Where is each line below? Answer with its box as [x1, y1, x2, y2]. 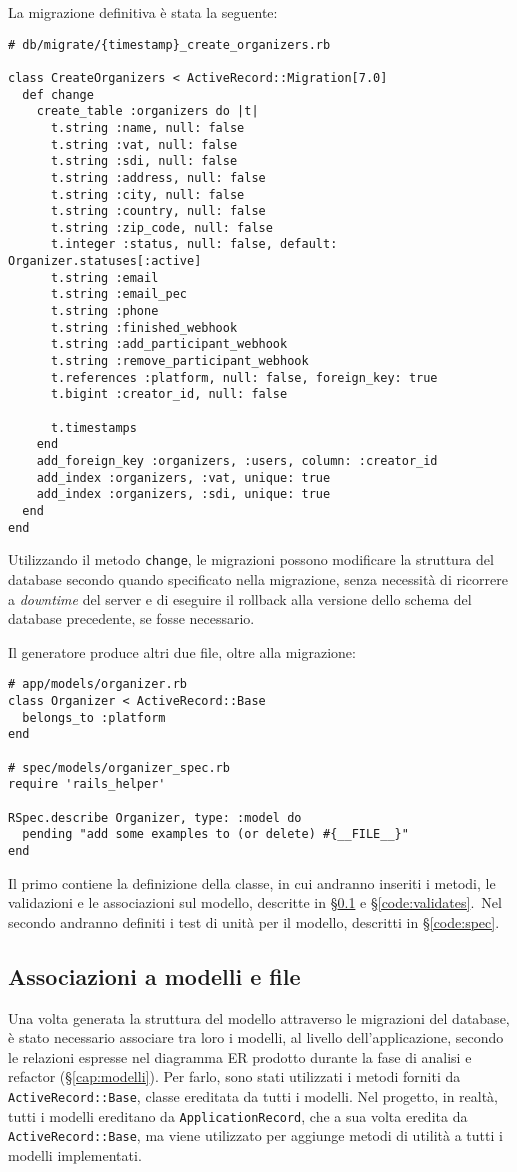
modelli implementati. [8, 1144, 142, 1165]
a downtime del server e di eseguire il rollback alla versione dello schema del [8, 588, 472, 609]
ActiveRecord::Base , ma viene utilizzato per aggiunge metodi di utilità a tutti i [8, 1125, 503, 1146]
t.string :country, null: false [50, 204, 266, 219]
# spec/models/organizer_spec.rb [8, 760, 230, 775]
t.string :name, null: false [50, 120, 245, 135]
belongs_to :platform [22, 710, 166, 725]
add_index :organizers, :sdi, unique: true [36, 487, 331, 502]
